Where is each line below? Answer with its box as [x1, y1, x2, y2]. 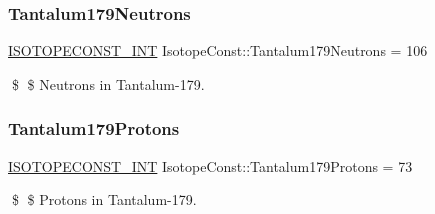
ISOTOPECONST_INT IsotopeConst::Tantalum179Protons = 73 [8, 155, 413, 176]
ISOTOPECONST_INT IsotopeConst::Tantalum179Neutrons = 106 [8, 40, 428, 61]
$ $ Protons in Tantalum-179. [11, 189, 197, 210]
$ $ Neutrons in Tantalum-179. [11, 73, 205, 94]
